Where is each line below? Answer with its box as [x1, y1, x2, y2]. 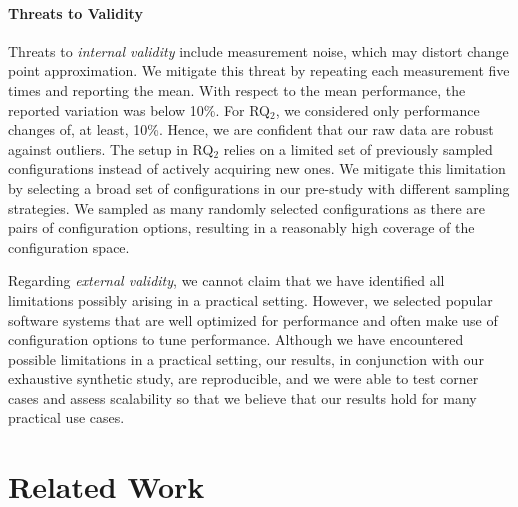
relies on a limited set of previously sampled [223, 138, 493, 159]
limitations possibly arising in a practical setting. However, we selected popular [8, 289, 493, 310]
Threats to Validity [8, 2, 143, 23]
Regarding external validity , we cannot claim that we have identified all [8, 270, 445, 291]
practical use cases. [8, 407, 125, 428]
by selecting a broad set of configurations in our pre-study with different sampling [8, 177, 510, 198]
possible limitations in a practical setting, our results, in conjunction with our [8, 348, 484, 369]
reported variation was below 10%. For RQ [8, 99, 270, 120]
